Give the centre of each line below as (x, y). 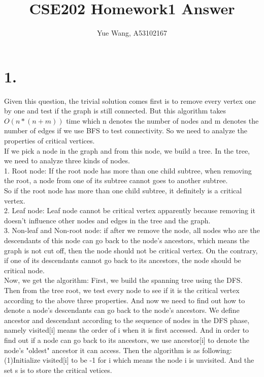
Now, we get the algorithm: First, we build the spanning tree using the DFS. (123, 280)
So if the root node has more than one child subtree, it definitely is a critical (123, 190)
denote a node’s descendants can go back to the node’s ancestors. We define (122, 310)
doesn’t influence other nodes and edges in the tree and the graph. (107, 220)
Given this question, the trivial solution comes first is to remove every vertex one (130, 100)
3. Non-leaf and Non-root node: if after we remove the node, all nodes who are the (132, 230)
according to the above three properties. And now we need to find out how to (125, 300)
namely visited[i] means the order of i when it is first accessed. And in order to (127, 330)
